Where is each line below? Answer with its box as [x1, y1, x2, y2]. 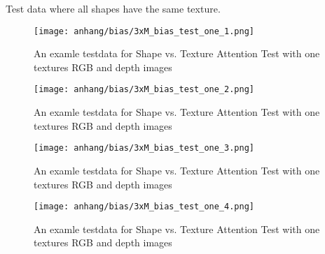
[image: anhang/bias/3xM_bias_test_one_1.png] [34, 26, 254, 36]
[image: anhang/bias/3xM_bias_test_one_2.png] [34, 84, 254, 95]
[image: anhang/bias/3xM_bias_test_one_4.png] [34, 202, 254, 212]
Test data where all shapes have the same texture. [6, 1, 221, 15]
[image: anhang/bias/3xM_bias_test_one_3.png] [34, 143, 254, 154]
